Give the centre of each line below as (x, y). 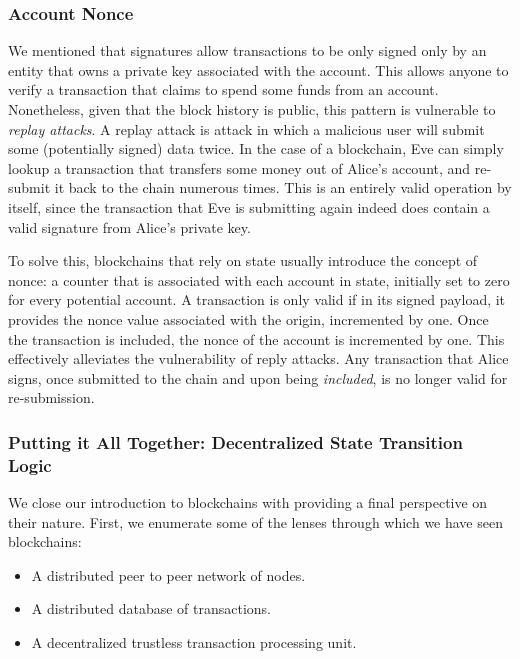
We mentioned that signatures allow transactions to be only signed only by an (247, 50)
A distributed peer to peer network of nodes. (168, 574)
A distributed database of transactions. (151, 608)
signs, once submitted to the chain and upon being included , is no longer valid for (258, 377)
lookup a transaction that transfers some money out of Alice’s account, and (239, 167)
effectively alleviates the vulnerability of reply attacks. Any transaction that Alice (258, 358)
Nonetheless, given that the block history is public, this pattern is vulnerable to (252, 109)
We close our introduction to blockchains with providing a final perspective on (248, 502)
